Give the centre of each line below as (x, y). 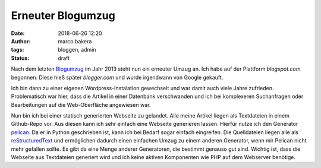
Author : (21, 41)
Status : (20, 58)
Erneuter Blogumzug (63, 15)
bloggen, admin (77, 50)
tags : (18, 50)
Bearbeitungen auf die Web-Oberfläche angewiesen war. (81, 104)
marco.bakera (75, 41)
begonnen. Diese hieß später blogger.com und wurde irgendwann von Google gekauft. (117, 77)
